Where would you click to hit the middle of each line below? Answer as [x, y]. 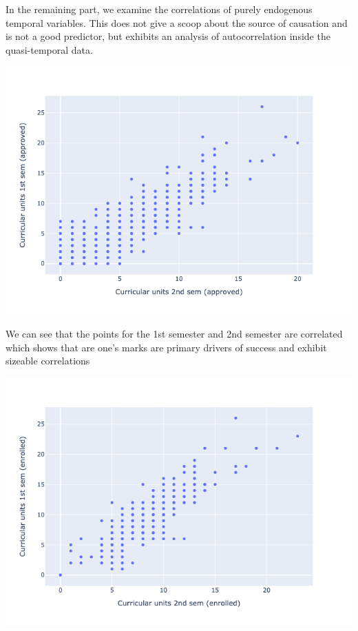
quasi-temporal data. [49, 49]
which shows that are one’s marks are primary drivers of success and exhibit [166, 347]
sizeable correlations [48, 361]
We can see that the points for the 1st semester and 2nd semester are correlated [174, 333]
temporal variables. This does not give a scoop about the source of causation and [177, 22]
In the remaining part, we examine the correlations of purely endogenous [159, 9]
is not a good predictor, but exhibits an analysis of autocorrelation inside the [168, 36]
